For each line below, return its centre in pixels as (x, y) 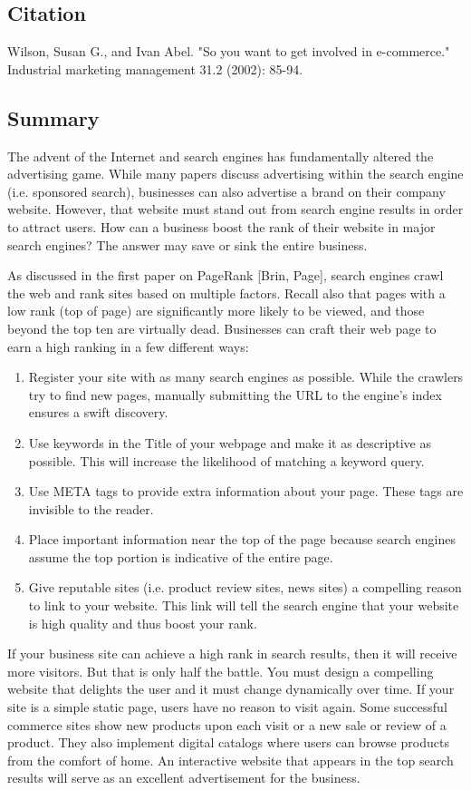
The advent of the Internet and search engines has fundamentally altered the (221, 156)
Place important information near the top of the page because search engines (242, 539)
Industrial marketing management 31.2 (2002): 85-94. (155, 68)
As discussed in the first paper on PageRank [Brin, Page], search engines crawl (226, 275)
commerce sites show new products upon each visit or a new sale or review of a (227, 724)
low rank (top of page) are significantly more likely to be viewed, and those (216, 311)
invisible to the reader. (91, 508)
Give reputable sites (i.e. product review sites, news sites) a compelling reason (245, 587)
